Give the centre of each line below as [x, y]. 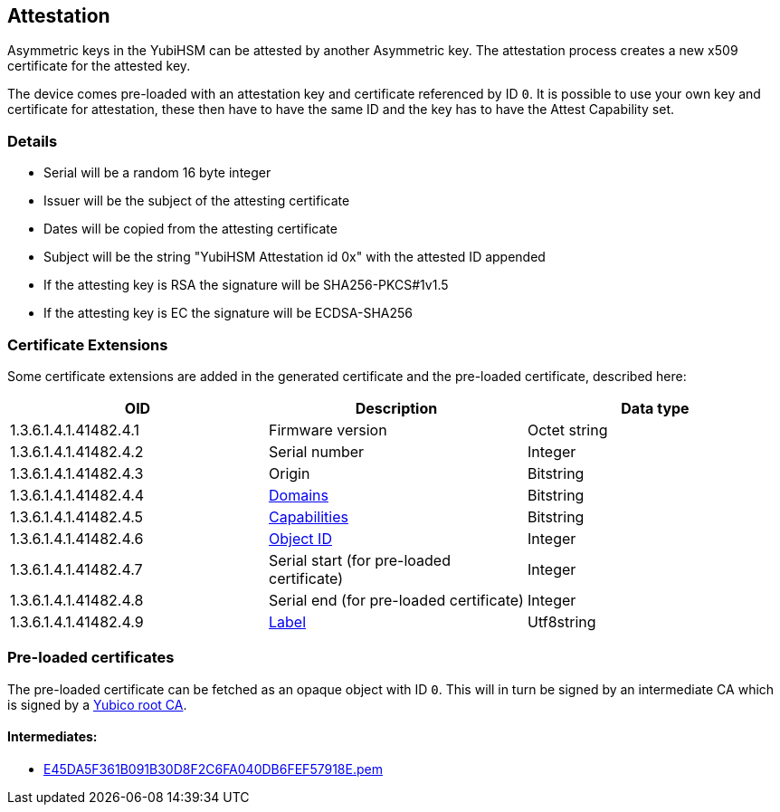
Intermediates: [52, 737]
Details [33, 141]
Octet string [567, 430]
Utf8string [561, 621]
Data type [655, 408]
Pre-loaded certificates [91, 658]
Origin [289, 473]
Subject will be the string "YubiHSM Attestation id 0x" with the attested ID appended [295, 257]
